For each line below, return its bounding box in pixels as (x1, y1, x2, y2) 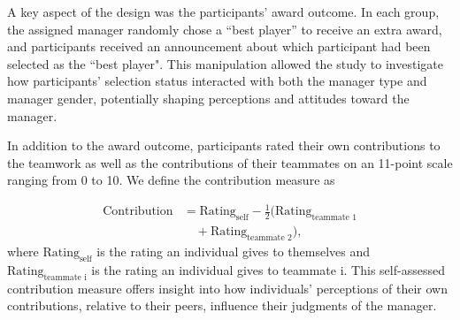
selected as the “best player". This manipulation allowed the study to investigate (7, 54, 443, 72)
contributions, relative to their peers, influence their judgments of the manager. (7, 296, 437, 315)
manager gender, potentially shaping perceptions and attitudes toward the (7, 88, 410, 107)
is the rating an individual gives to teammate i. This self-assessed (91, 260, 445, 278)
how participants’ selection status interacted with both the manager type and (7, 72, 427, 90)
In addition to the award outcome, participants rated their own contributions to (7, 136, 441, 155)
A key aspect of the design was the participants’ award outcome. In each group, (7, 3, 440, 20)
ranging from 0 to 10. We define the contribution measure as (7, 171, 335, 189)
